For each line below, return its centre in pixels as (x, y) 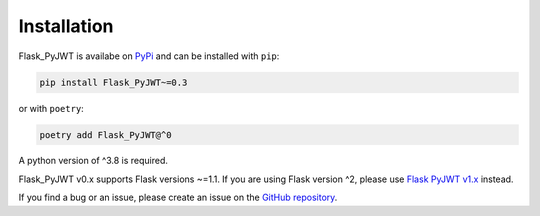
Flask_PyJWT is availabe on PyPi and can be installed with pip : (149, 56)
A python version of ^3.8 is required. (93, 161)
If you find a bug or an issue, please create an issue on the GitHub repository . (178, 197)
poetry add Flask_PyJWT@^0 (105, 134)
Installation (66, 26)
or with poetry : (51, 108)
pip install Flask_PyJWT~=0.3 (113, 82)
